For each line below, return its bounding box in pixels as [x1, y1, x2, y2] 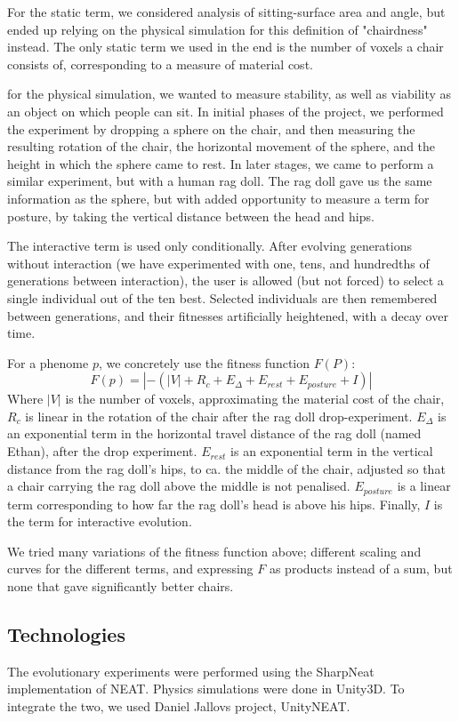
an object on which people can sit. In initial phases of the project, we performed [7, 101, 444, 120]
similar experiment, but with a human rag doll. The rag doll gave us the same [7, 172, 432, 190]
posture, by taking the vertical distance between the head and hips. [7, 206, 374, 225]
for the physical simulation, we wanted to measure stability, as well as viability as [7, 84, 452, 103]
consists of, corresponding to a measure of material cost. [7, 54, 313, 73]
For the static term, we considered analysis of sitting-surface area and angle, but [7, 3, 446, 20]
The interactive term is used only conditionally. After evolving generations [7, 236, 413, 255]
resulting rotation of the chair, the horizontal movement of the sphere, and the [7, 137, 436, 156]
